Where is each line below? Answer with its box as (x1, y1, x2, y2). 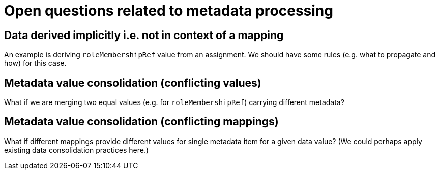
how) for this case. (4, 59, 67, 68)
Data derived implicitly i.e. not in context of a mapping (4, 28, 284, 42)
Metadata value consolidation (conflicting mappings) (4, 115, 279, 128)
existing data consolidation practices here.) (4, 145, 149, 154)
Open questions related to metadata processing (4, 2, 333, 19)
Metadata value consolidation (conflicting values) (4, 76, 261, 89)
